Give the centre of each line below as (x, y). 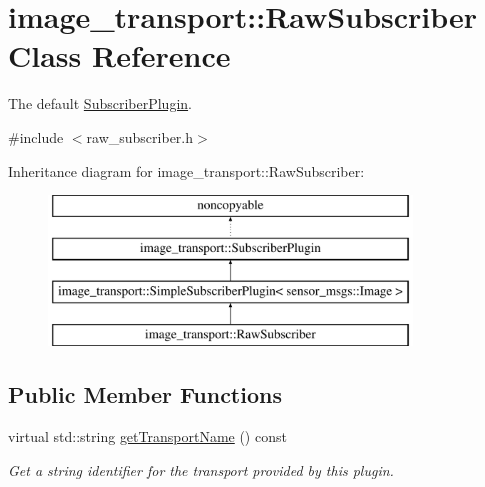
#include (36, 136)
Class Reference (119, 55)
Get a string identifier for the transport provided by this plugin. (201, 469)
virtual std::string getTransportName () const (147, 436)
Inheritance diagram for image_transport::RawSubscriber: (186, 170)
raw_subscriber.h (140, 136)
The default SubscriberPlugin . (100, 103)
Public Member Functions (145, 394)
